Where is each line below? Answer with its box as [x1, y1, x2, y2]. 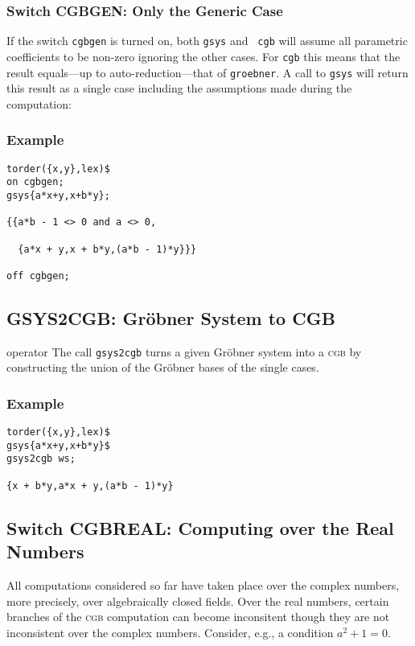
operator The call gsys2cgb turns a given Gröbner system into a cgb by [6, 343, 362, 360]
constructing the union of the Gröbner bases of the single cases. [6, 359, 319, 376]
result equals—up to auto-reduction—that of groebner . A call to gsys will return [6, 64, 409, 80]
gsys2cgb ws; [6, 453, 76, 465]
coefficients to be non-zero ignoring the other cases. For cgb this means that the [6, 47, 401, 64]
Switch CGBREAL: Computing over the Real [6, 515, 394, 540]
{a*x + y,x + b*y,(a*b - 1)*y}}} [18, 243, 197, 255]
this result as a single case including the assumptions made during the [6, 80, 352, 97]
